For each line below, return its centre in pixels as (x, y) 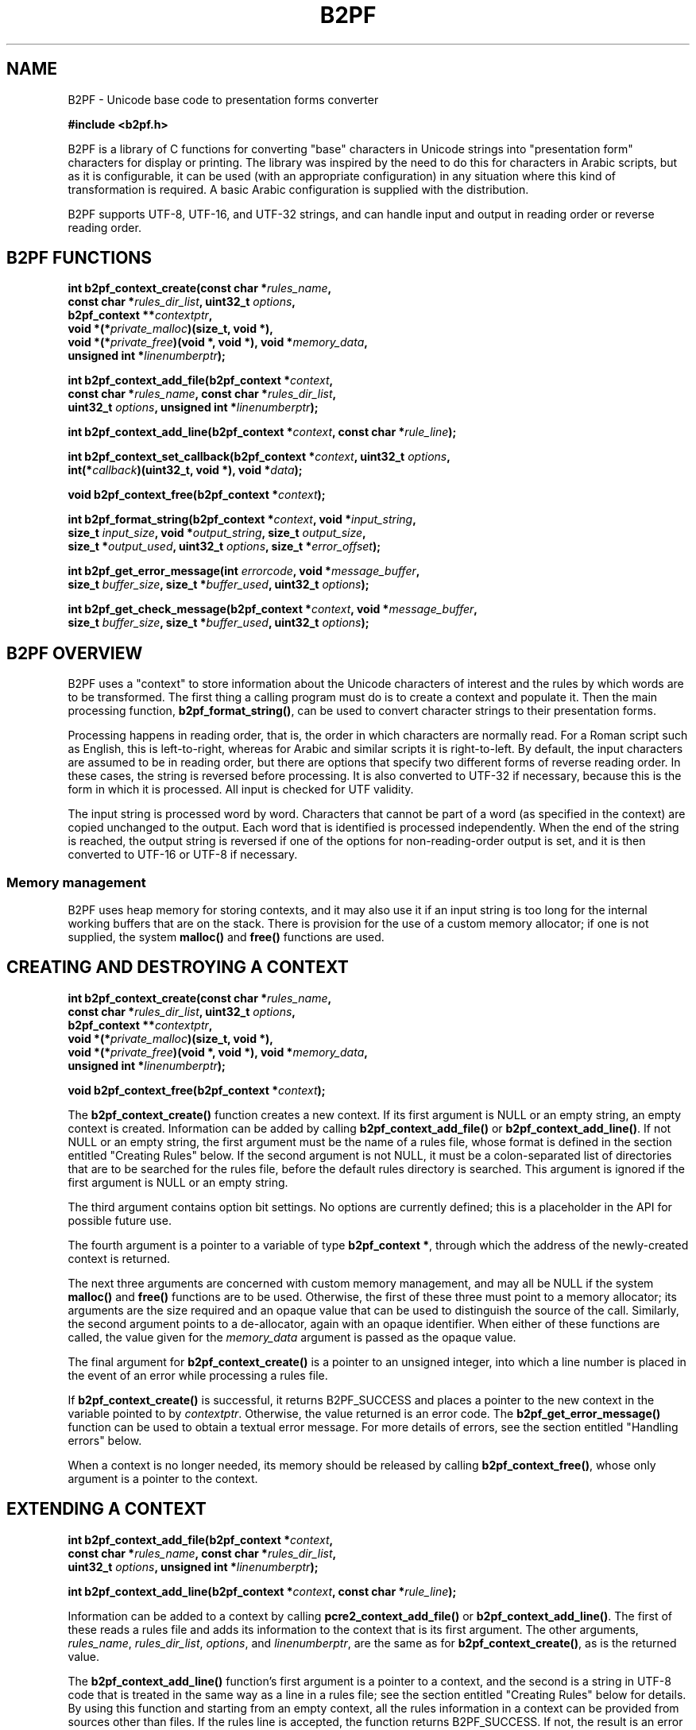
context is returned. (119, 1258)
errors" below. (105, 1440)
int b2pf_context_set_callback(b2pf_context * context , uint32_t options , (259, 457)
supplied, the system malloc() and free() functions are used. (226, 937)
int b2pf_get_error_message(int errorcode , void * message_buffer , (244, 571)
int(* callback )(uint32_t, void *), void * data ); (185, 470)
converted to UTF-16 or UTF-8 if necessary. (183, 855)
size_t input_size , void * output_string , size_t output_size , (217, 533)
